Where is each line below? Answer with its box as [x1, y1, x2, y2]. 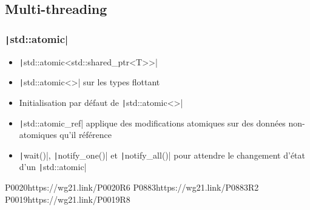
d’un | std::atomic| [19, 160, 87, 173]
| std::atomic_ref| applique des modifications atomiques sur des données [19, 116, 286, 129]
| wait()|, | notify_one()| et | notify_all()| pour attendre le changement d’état [19, 148, 306, 161]
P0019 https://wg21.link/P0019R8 [5, 192, 130, 205]
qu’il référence [59, 128, 112, 141]
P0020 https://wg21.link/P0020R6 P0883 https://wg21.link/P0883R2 [5, 181, 259, 194]
